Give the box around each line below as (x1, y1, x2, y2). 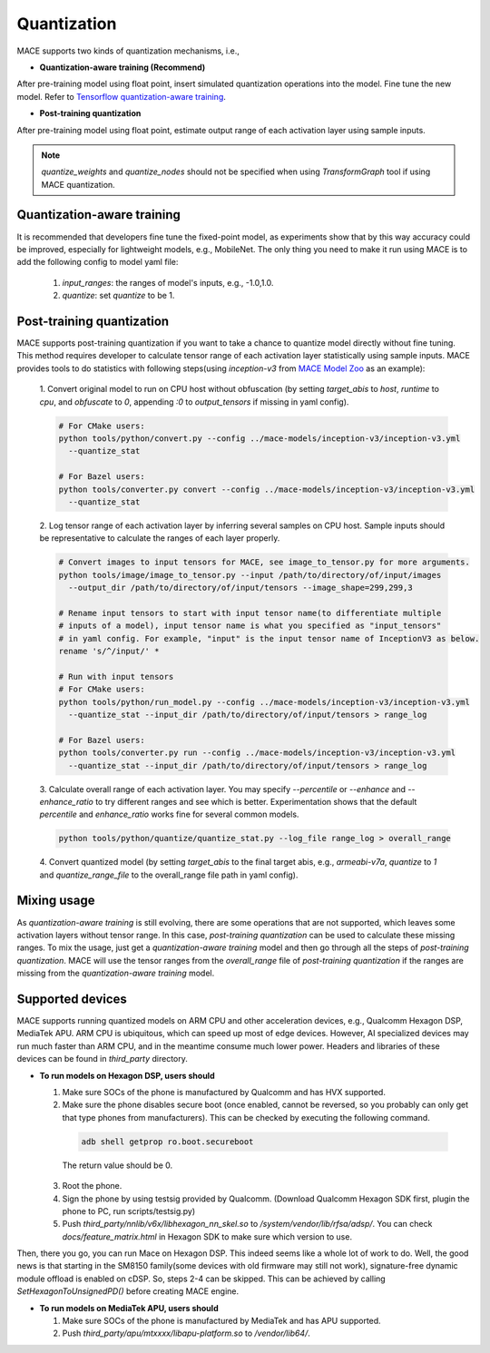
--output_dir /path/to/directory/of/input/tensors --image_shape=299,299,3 (68, 583, 413, 593)
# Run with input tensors (58, 672, 174, 681)
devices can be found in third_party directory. (16, 1054, 188, 1064)
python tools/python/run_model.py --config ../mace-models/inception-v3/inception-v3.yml (58, 697, 471, 707)
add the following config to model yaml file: (16, 257, 179, 268)
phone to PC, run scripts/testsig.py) (62, 1205, 196, 1216)
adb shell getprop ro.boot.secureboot (81, 1136, 254, 1147)
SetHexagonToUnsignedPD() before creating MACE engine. (16, 1286, 240, 1297)
